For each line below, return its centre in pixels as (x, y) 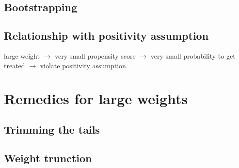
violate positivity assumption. (84, 65)
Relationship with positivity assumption (106, 36)
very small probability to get (193, 55)
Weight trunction (48, 158)
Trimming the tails (52, 129)
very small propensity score (95, 55)
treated (15, 65)
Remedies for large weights (96, 99)
